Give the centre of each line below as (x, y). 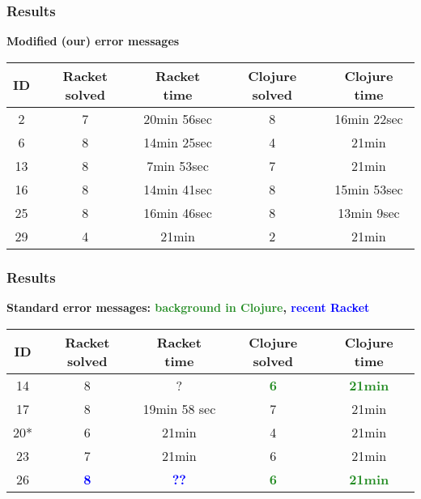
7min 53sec (178, 165)
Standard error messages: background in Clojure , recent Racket (188, 307)
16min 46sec (178, 212)
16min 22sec (369, 118)
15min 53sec (369, 189)
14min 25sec (178, 142)
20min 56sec (178, 118)
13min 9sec (369, 212)
